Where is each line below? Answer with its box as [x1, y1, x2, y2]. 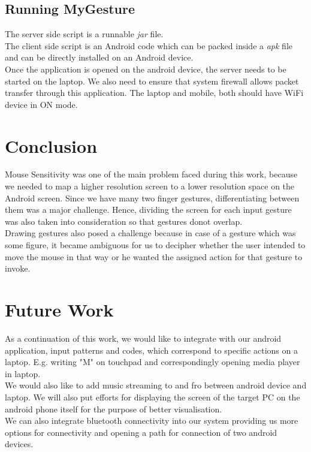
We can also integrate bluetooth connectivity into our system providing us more [5, 414, 298, 427]
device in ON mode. [5, 98, 78, 110]
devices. [5, 438, 34, 450]
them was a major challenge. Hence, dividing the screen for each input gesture [5, 203, 292, 216]
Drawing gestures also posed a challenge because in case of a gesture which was [5, 227, 296, 239]
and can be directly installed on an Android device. [5, 51, 194, 64]
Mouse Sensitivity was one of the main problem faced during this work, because [5, 168, 298, 180]
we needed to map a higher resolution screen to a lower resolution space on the [5, 180, 295, 192]
